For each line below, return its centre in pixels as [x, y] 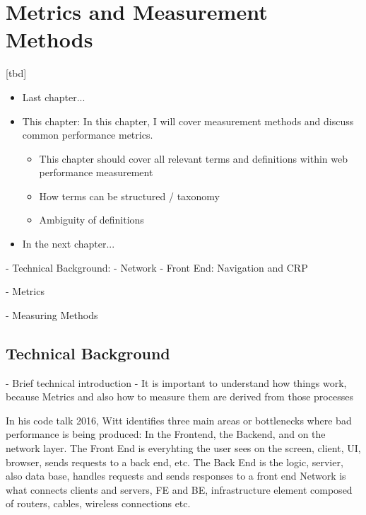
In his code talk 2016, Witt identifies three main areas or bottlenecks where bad [179, 420]
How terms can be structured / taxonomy [129, 196]
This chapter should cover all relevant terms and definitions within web [193, 158]
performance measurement [96, 172]
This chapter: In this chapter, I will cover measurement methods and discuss [188, 121]
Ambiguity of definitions [91, 220]
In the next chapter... [69, 244]
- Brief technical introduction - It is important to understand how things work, [176, 382]
